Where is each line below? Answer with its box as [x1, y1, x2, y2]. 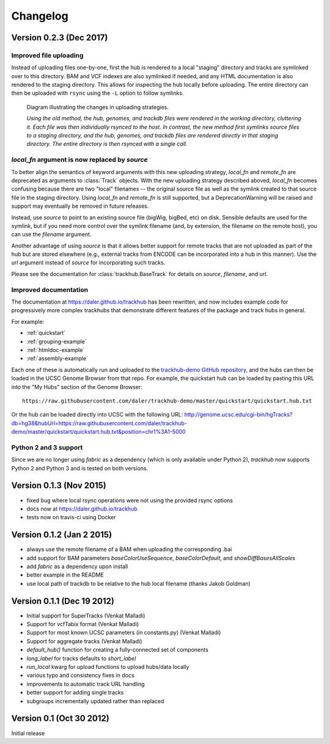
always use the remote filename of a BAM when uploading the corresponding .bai [26, 545, 232, 553]
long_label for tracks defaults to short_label [26, 654, 136, 662]
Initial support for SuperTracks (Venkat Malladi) [26, 611, 145, 619]
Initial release [11, 729, 45, 737]
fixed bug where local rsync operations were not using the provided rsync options [26, 497, 233, 504]
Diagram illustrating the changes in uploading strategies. [26, 103, 169, 111]
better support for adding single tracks [26, 689, 124, 696]
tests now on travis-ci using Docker [26, 514, 116, 521]
